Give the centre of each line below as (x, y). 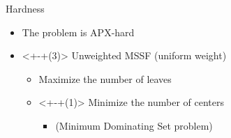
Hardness (25, 8)
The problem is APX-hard (78, 32)
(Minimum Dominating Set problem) (134, 125)
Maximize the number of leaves (105, 78)
